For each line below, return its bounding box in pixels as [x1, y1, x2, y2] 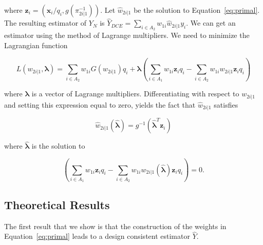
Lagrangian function [4, 40, 68, 51]
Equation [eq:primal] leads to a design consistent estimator [4, 231, 190, 241]
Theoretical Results [4, 196, 110, 212]
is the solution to [31, 140, 85, 151]
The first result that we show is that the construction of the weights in [4, 220, 227, 231]
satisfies [214, 99, 238, 110]
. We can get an [186, 17, 236, 28]
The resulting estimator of [4, 17, 87, 28]
